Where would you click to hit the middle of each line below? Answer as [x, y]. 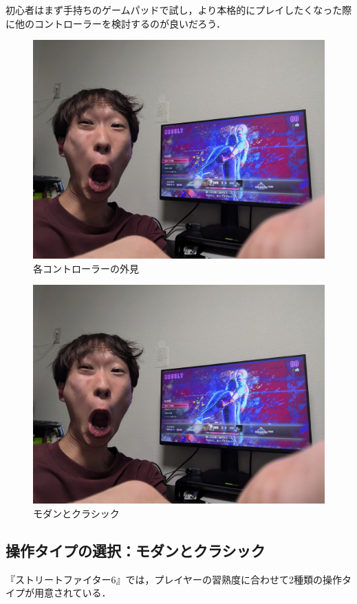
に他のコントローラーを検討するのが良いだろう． [116, 23]
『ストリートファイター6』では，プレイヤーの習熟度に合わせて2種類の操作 [174, 579]
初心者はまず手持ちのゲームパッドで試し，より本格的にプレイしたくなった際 [179, 10]
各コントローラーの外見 [86, 268]
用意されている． [73, 593]
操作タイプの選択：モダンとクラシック [136, 550]
